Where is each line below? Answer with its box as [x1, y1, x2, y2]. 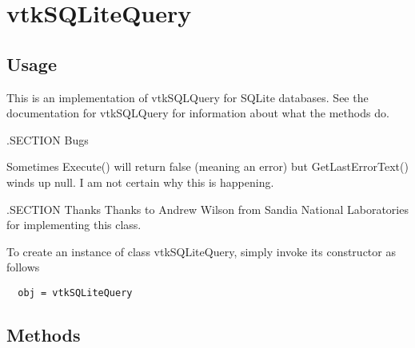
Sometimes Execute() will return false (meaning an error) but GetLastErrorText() [6, 158, 409, 175]
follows [6, 259, 40, 275]
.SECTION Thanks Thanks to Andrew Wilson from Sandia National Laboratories [6, 200, 409, 217]
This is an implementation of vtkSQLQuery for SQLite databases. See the [6, 89, 369, 105]
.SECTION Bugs [6, 131, 89, 148]
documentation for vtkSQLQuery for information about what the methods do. [6, 105, 389, 121]
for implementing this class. [6, 216, 142, 233]
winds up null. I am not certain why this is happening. [6, 173, 274, 190]
